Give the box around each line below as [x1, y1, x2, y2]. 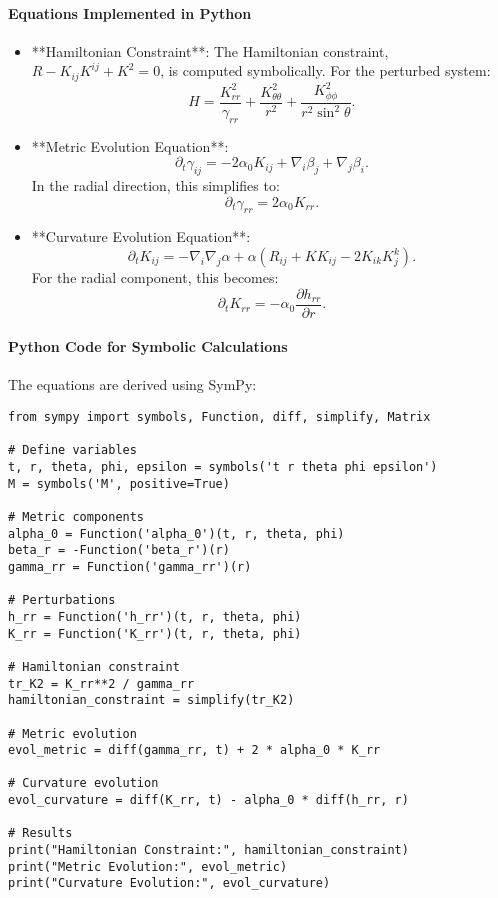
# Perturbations [8, 593, 116, 608]
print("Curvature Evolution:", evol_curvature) [8, 876, 331, 891]
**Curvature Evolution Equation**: [31, 226, 251, 247]
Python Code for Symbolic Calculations [8, 336, 288, 357]
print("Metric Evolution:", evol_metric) [8, 859, 288, 874]
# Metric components [8, 509, 145, 524]
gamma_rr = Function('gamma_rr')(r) [8, 559, 252, 574]
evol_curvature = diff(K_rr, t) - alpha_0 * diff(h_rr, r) [8, 793, 409, 808]
